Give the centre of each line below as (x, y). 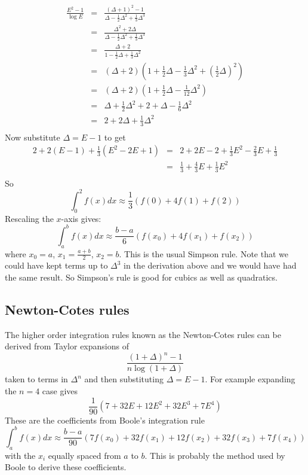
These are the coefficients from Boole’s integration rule (105, 420)
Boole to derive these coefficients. (66, 467)
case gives (60, 391)
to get (115, 137)
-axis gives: (81, 218)
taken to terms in (36, 379)
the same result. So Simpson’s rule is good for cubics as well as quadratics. (141, 277)
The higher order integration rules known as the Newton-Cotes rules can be (143, 334)
